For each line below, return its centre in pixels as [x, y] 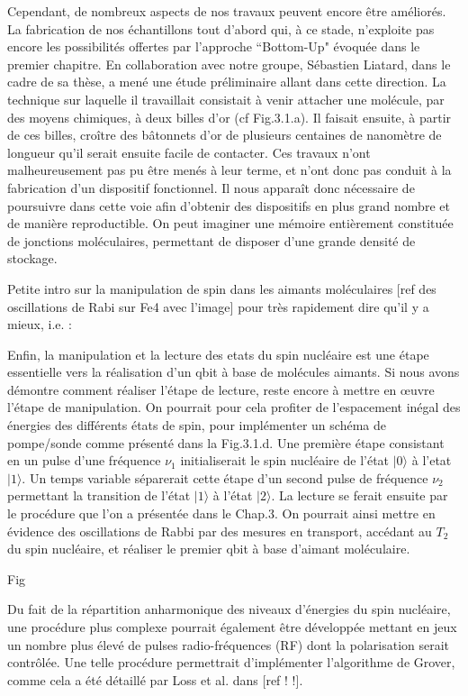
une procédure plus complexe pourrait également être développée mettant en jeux [232, 627]
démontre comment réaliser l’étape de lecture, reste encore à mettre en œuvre [221, 389]
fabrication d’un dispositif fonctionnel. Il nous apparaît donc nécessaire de [211, 187]
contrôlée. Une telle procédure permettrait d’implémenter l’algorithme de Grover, [231, 662]
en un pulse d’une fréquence [84, 460]
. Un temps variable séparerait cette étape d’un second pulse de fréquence [225, 477]
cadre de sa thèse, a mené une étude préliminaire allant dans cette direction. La [227, 82]
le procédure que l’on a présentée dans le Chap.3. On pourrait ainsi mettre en [221, 513]
